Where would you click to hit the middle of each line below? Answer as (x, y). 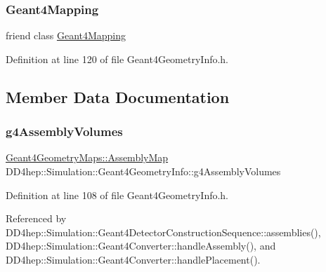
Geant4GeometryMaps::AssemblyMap (87, 157)
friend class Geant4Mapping (66, 35)
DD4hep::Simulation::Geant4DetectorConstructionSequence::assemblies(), (163, 232)
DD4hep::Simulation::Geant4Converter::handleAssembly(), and (141, 246)
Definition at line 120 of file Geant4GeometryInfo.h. (117, 59)
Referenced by (36, 218)
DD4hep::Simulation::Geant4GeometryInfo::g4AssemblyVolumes (143, 171)
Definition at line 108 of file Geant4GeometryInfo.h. (117, 195)
